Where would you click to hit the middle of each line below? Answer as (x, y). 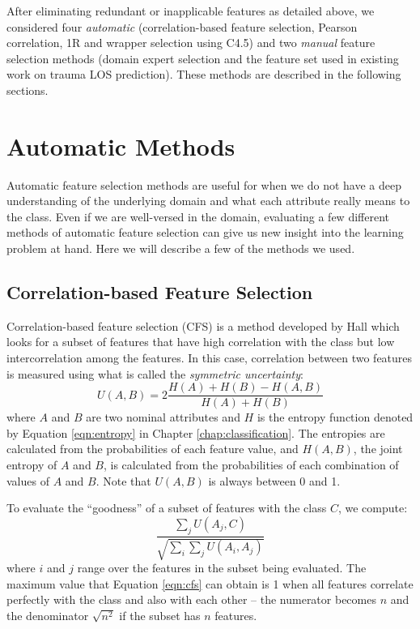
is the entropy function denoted (335, 417)
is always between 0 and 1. (274, 480)
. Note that (123, 480)
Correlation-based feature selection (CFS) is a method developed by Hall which (203, 325)
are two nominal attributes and (163, 417)
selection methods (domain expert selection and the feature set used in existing (203, 58)
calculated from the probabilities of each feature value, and (153, 449)
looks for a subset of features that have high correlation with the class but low (201, 342)
